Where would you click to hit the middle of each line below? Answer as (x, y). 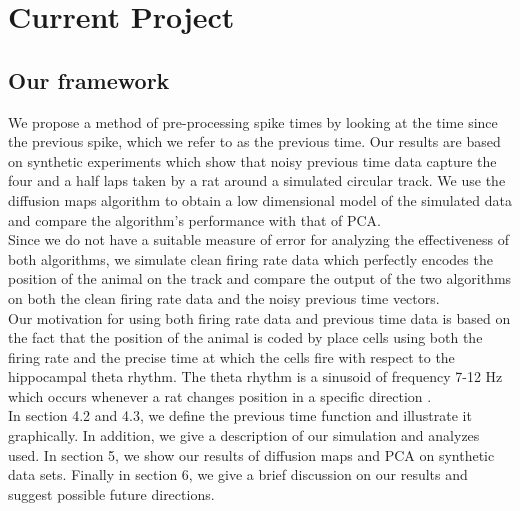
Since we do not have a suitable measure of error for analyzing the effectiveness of (258, 239)
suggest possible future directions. (111, 493)
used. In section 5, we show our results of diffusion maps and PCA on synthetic (251, 454)
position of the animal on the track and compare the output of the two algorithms (260, 278)
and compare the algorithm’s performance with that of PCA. (195, 219)
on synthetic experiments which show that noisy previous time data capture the (252, 160)
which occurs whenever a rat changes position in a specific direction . (220, 395)
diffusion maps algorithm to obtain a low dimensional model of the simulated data (260, 199)
